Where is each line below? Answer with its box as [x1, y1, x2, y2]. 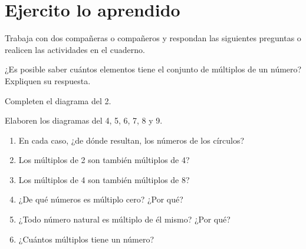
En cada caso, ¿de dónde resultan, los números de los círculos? [18, 134, 245, 146]
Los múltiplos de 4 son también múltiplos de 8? [18, 173, 190, 185]
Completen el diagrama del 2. [5, 94, 111, 107]
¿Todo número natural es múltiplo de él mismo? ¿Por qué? [18, 213, 231, 225]
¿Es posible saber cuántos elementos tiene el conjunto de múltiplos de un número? [5, 63, 302, 75]
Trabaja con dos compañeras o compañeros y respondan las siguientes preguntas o [5, 32, 301, 44]
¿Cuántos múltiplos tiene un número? [18, 233, 154, 245]
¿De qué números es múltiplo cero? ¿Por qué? [18, 193, 183, 205]
